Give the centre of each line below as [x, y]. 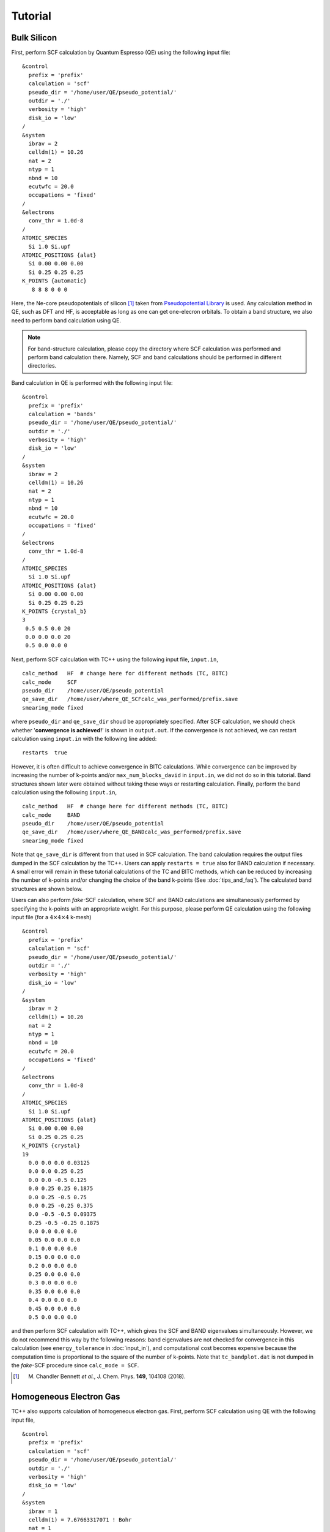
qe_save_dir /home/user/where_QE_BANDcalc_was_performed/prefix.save [132, 832]
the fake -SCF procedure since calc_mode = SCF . [75, 1365]
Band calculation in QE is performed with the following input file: [92, 382]
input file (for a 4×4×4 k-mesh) [51, 917]
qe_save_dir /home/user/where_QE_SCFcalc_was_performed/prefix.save [130, 699]
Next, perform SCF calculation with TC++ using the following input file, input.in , [115, 659]
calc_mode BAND [51, 815]
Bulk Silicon [34, 38]
